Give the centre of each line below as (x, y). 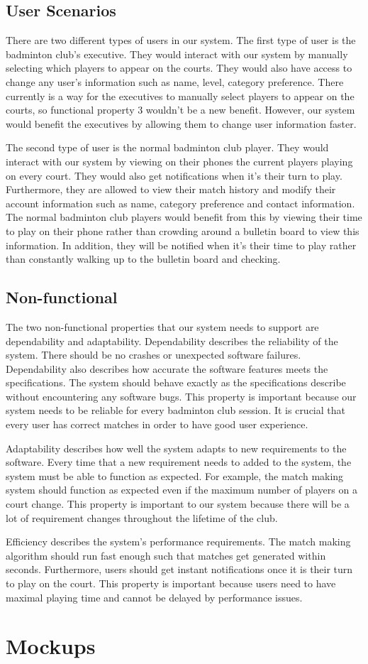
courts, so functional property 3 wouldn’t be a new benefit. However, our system (180, 110)
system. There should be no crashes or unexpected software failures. (154, 355)
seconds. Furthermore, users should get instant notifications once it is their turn (179, 569)
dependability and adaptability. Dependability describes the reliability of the (172, 341)
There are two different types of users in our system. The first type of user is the (181, 40)
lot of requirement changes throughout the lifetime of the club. (142, 517)
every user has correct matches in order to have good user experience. (157, 424)
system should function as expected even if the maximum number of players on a (182, 490)
